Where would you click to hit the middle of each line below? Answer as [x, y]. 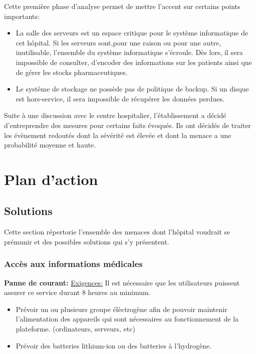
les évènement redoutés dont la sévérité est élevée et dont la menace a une [118, 135]
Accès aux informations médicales [73, 264]
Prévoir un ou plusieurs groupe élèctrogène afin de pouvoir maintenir [121, 309]
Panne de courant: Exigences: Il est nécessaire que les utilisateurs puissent [122, 282]
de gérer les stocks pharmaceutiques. [72, 72]
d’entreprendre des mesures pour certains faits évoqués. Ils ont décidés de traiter [127, 125]
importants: [22, 16]
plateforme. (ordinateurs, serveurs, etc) [75, 329]
